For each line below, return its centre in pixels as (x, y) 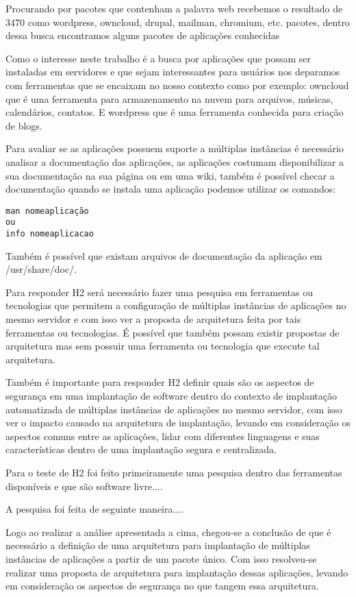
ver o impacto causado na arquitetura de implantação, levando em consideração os (178, 423)
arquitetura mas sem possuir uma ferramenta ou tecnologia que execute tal (163, 346)
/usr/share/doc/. (41, 269)
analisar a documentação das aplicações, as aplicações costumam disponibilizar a (175, 161)
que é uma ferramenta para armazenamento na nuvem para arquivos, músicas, (169, 98)
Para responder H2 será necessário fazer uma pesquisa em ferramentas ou (159, 292)
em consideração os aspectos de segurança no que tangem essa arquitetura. (162, 586)
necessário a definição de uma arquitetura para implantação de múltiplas (158, 545)
